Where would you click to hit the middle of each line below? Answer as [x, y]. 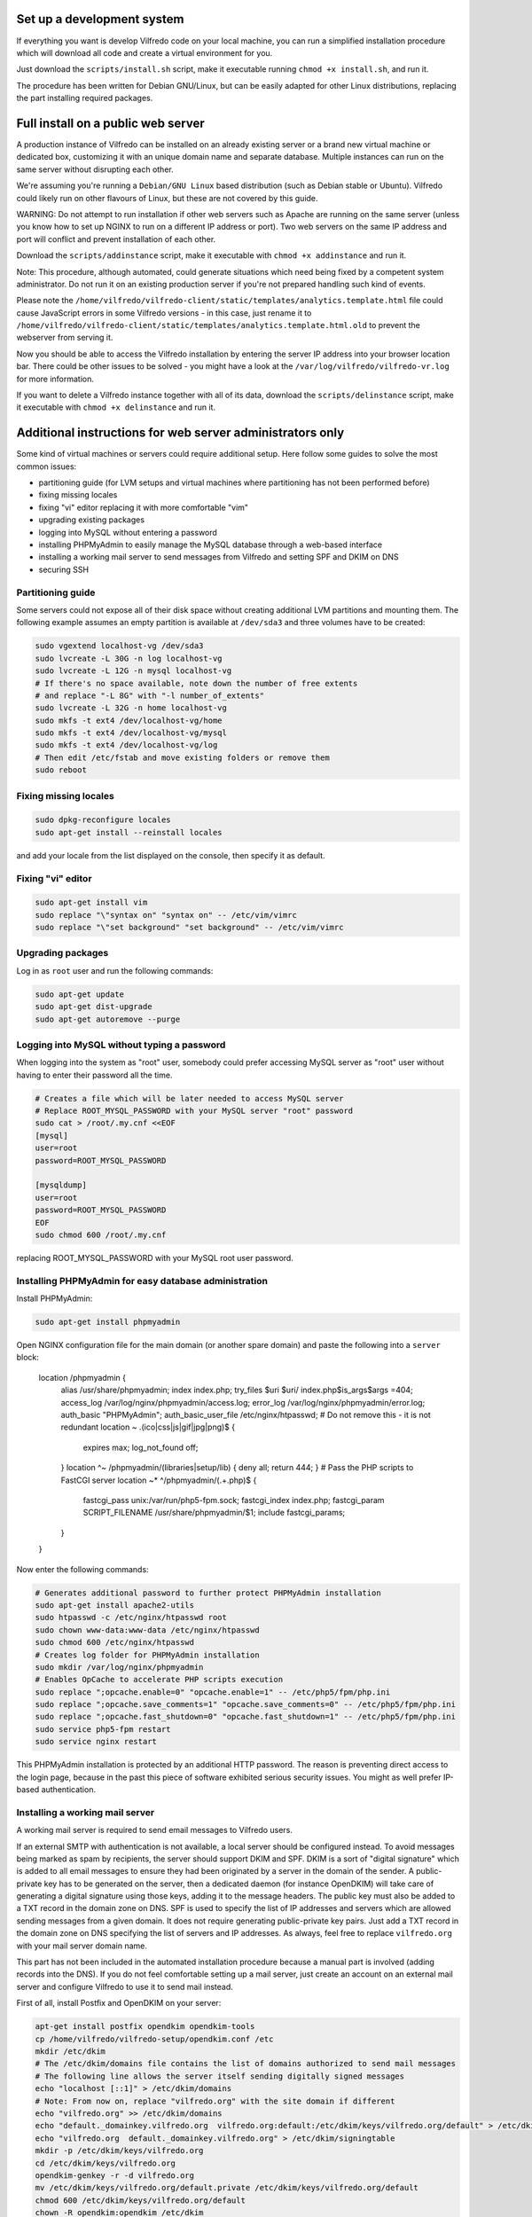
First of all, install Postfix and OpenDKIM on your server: [119, 2003]
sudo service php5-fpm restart [103, 1729]
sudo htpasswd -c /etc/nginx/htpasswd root [131, 1618]
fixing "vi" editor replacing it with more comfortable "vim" [143, 507]
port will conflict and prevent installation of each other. [116, 239]
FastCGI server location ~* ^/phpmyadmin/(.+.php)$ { [159, 1480]
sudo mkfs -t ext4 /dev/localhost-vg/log [126, 745]
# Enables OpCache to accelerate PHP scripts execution [159, 1680]
